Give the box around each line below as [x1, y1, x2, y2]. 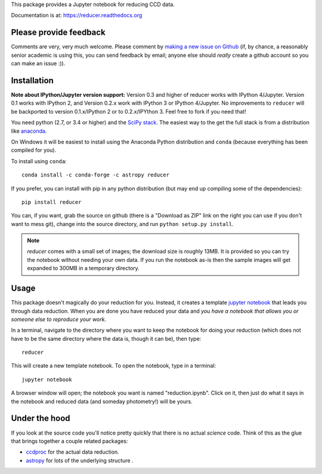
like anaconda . [11, 127, 47, 134]
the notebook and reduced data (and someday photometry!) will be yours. [11, 397, 193, 405]
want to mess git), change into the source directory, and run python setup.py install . [11, 220, 234, 227]
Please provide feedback [11, 27, 106, 38]
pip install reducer [21, 198, 82, 206]
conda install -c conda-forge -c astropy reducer [21, 172, 170, 179]
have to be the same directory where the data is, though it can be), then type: [11, 335, 202, 342]
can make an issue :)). [11, 60, 66, 67]
